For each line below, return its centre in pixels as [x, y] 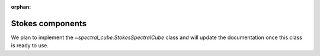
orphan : [21, 7]
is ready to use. [30, 45]
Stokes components [49, 23]
